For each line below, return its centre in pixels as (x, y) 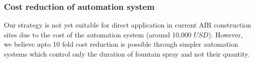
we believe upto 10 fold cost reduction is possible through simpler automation (121, 44)
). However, (225, 34)
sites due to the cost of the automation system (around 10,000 (98, 34)
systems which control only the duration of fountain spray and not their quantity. (127, 54)
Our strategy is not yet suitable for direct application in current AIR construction (128, 25)
